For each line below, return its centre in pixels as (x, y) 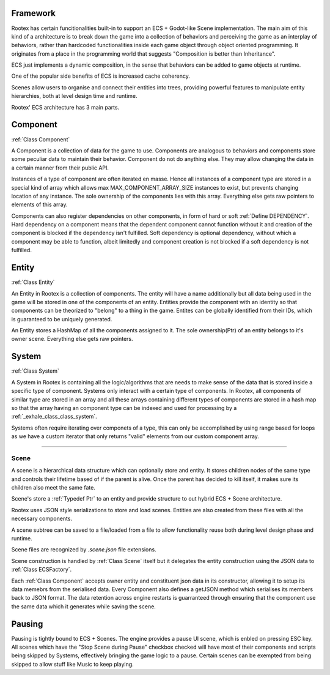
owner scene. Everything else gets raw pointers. (72, 339)
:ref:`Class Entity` (33, 282)
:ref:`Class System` (35, 371)
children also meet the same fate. (53, 488)
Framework (34, 13)
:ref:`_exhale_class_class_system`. (54, 417)
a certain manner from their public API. (60, 168)
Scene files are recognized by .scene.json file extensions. (84, 550)
